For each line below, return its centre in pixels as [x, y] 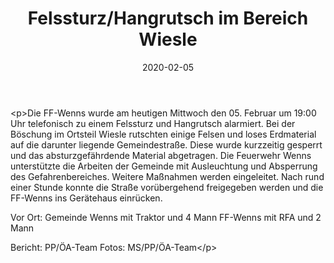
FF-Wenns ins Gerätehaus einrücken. [86, 198]
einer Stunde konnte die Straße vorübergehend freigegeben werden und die [167, 187]
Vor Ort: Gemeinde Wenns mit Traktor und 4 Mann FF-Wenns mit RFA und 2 [166, 217]
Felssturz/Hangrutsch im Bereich [168, 18]
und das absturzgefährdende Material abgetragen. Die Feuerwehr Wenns [161, 155]
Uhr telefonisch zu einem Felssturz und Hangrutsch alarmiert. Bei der [153, 123]
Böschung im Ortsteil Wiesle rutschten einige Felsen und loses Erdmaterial [163, 134]
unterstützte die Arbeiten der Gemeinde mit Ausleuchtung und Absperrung [164, 166]
